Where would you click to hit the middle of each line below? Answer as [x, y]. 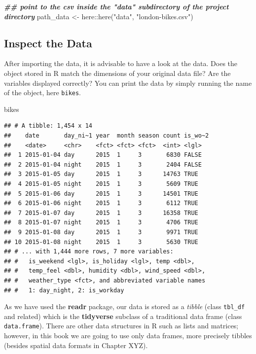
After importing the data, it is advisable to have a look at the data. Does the [121, 63]
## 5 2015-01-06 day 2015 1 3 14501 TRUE [101, 194]
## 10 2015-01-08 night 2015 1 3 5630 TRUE [101, 242]
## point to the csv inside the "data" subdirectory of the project [116, 6]
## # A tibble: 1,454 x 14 [48, 126]
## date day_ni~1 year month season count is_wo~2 [107, 136]
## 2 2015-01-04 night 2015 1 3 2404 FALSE [103, 164]
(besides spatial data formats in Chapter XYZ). [76, 345]
